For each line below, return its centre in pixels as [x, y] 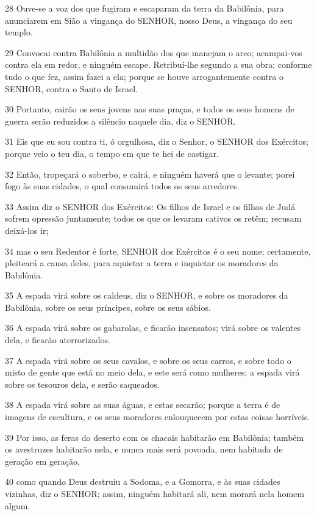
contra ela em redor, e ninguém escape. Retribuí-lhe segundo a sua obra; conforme [158, 64]
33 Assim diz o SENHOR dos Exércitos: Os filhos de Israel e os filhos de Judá [150, 206]
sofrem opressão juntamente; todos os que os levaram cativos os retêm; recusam [153, 218]
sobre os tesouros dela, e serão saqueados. [82, 384]
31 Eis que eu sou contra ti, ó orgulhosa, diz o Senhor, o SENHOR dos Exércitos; [157, 141]
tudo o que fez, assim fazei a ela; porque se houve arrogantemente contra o [144, 76]
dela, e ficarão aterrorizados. [58, 340]
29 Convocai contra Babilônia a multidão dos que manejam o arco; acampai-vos [154, 52]
